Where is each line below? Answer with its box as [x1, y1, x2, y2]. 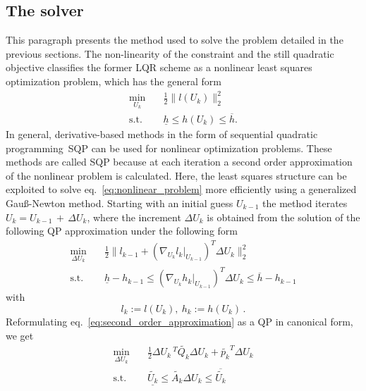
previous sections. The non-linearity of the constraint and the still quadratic [6, 46, 334, 61]
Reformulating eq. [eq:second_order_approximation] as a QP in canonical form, [6, 314, 353, 329]
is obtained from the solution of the [207, 209, 360, 224]
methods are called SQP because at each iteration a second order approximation [6, 154, 353, 169]
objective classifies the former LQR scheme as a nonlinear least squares [6, 60, 312, 75]
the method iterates [262, 195, 348, 210]
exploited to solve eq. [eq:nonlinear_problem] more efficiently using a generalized [6, 182, 357, 197]
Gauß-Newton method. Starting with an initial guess [6, 195, 233, 210]
